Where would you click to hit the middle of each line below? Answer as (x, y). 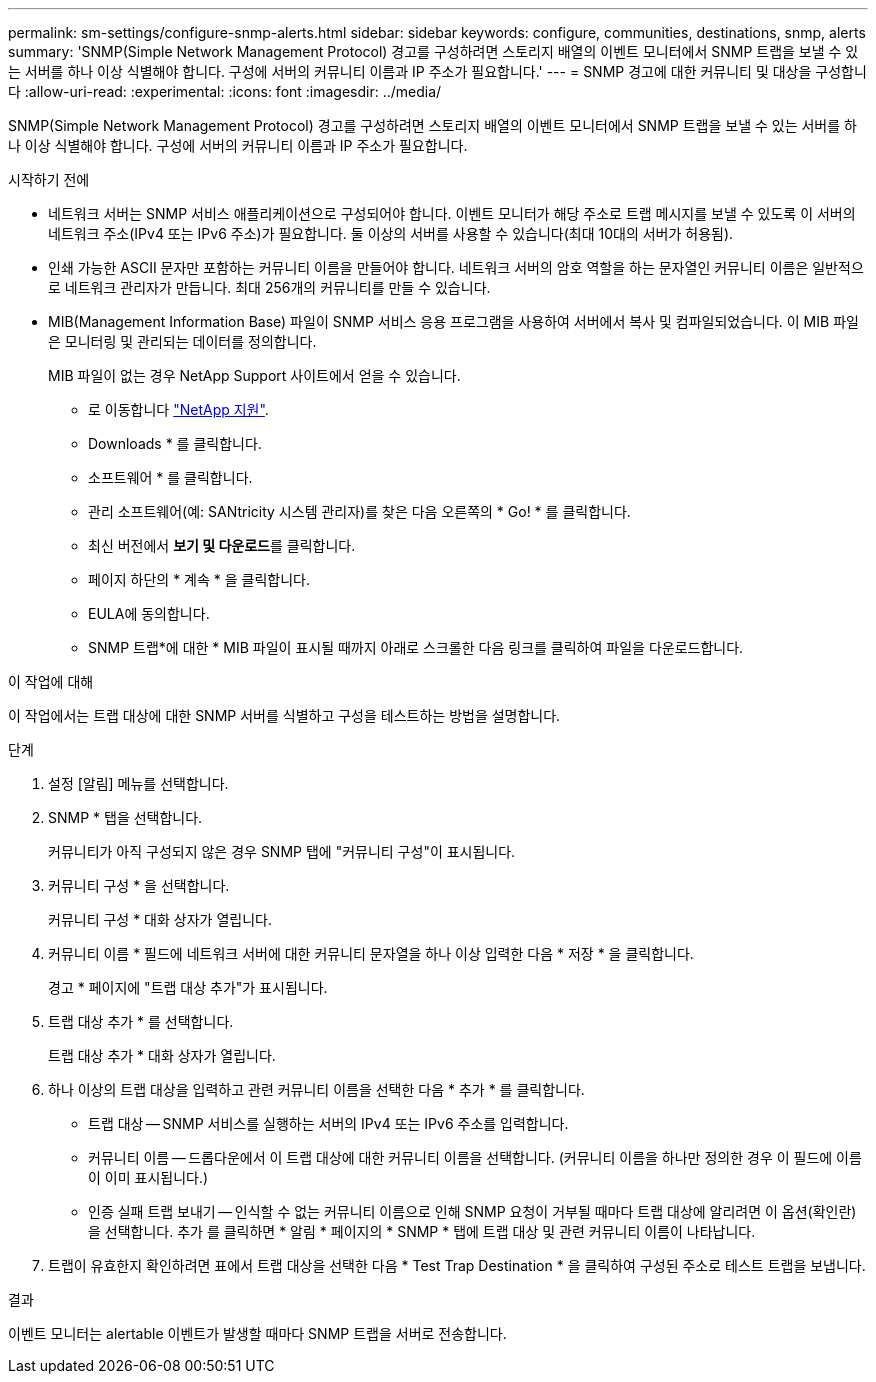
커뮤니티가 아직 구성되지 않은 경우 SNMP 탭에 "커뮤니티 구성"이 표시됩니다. (282, 851)
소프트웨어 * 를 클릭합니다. (170, 477)
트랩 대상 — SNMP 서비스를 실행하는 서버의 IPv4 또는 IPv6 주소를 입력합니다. (328, 1123)
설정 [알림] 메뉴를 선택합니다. (138, 783)
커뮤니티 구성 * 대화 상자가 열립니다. (160, 919)
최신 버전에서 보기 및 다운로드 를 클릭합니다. (222, 545)
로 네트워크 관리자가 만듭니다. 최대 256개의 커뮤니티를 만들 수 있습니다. (269, 287)
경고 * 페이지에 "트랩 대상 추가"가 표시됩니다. (188, 987)
